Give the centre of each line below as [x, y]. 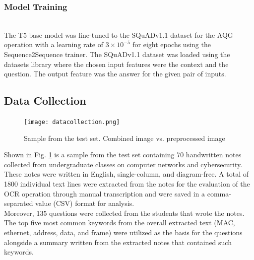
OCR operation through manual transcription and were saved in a [105, 193]
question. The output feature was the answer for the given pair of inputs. [115, 74]
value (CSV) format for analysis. [85, 203]
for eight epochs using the [172, 44]
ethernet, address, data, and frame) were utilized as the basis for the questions [123, 232]
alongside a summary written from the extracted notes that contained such [118, 242]
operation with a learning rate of [54, 44]
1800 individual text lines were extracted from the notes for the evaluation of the [127, 184]
